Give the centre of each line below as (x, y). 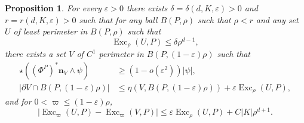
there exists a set (36, 54)
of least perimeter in (50, 31)
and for (18, 101)
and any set (277, 19)
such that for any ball (118, 19)
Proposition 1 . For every (53, 8)
